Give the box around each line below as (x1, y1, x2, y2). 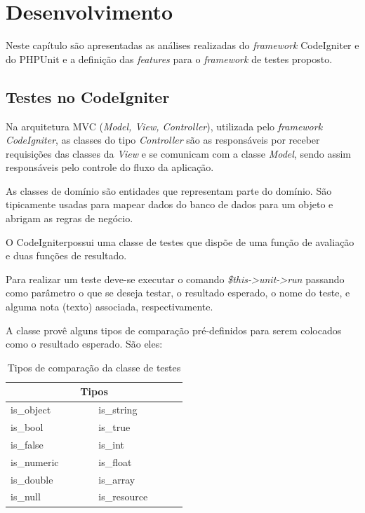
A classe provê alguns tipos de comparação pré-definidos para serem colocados (6, 322, 342, 337)
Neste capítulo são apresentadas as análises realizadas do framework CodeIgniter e (6, 38, 359, 53)
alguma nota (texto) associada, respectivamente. (6, 299, 213, 314)
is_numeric (11, 454, 59, 469)
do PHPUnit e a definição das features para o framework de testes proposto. (6, 51, 333, 66)
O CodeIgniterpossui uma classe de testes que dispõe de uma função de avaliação (6, 234, 354, 249)
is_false (11, 437, 44, 451)
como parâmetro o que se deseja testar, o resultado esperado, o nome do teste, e (6, 285, 350, 300)
